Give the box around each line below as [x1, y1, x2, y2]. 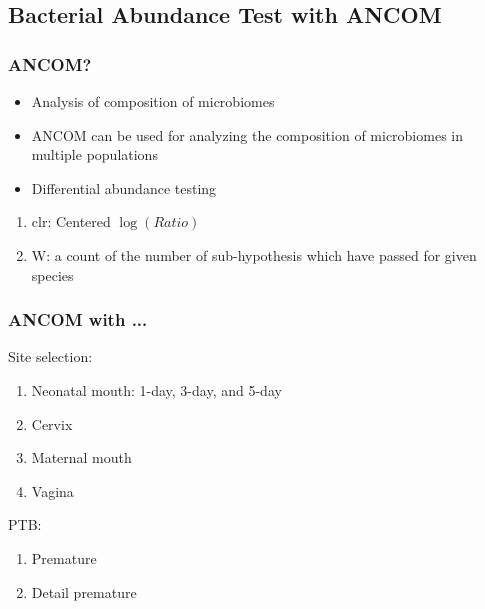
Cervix [31, 413, 73, 434]
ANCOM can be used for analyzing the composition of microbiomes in [31, 124, 463, 145]
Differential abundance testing [31, 177, 217, 198]
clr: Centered [31, 211, 111, 232]
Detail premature [31, 581, 137, 602]
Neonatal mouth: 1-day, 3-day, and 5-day [31, 379, 282, 400]
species [31, 264, 74, 285]
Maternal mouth [31, 447, 132, 468]
